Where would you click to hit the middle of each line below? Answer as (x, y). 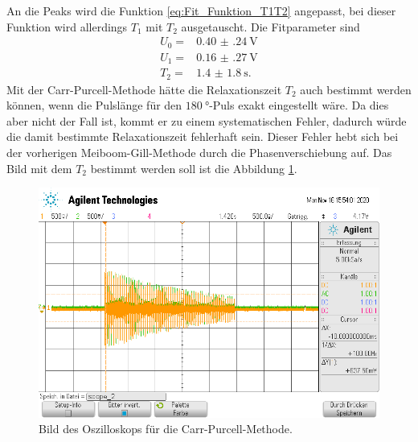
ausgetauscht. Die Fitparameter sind (270, 26)
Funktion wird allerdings (67, 26)
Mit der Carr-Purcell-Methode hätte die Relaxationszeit (144, 89)
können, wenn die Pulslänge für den (94, 105)
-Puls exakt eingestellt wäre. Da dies (299, 105)
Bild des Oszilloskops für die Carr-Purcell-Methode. (166, 429)
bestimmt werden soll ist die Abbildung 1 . (194, 168)
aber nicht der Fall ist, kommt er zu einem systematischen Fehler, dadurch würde (207, 120)
